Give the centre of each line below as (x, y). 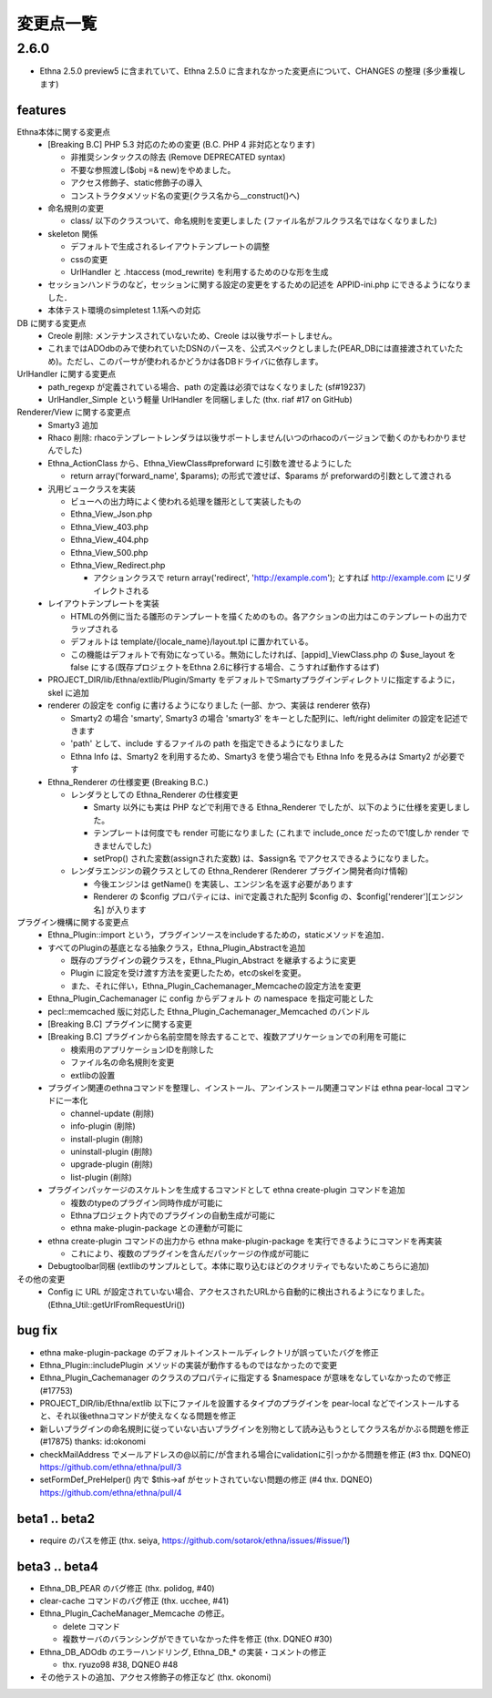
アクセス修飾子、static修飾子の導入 (137, 183)
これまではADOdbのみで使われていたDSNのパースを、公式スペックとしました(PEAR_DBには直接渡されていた (251, 348)
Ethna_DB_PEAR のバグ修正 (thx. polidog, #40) (127, 1588)
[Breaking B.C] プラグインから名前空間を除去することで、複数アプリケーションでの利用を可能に (227, 1037)
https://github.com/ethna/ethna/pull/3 (111, 1468)
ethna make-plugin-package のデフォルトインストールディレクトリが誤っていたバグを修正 (209, 1352)
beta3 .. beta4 (58, 1566)
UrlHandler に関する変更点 (67, 374)
